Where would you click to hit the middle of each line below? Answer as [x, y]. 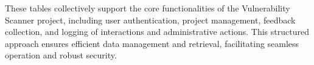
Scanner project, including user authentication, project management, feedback [150, 20]
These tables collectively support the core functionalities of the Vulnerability [148, 8]
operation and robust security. [61, 55]
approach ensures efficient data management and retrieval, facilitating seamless [152, 43]
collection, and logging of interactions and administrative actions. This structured [157, 32]
